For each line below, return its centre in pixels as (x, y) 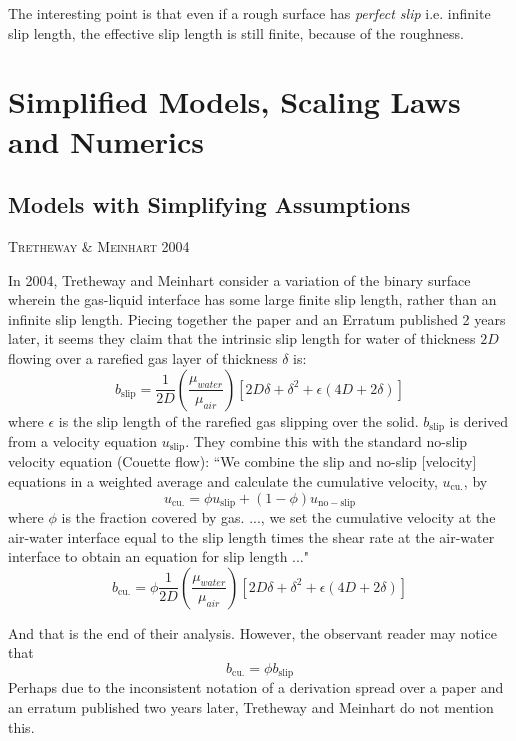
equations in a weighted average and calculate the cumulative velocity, (223, 481)
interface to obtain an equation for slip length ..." (158, 556)
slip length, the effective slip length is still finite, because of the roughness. (236, 32)
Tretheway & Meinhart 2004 (99, 245)
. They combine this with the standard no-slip (326, 440)
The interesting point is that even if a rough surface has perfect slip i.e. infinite (249, 13)
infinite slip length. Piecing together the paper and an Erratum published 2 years (257, 318)
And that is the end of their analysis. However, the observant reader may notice (252, 632)
